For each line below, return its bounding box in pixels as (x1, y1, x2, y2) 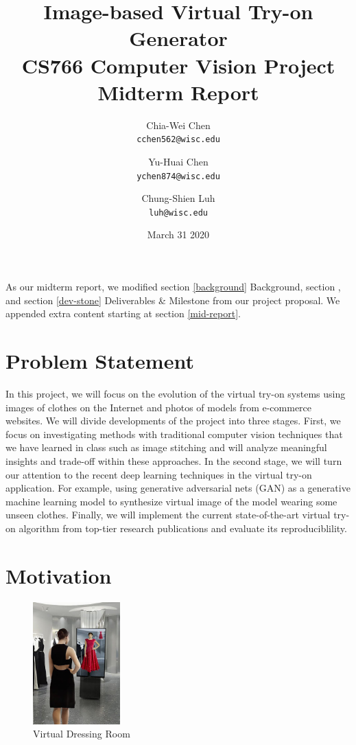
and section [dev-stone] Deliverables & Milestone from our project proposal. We (5, 293, 340, 307)
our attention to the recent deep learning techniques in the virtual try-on (5, 467, 312, 481)
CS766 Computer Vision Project (21, 51, 335, 79)
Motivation (5, 561, 112, 589)
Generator (129, 24, 228, 52)
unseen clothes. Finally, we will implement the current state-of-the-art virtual (5, 507, 331, 522)
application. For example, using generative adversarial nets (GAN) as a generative (5, 481, 351, 495)
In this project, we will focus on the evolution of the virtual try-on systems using (5, 386, 346, 400)
